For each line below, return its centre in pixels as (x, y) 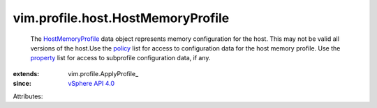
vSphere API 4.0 (91, 84)
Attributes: (28, 96)
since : (22, 84)
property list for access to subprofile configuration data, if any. (120, 58)
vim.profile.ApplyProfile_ (103, 73)
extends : (26, 73)
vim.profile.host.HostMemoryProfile (121, 18)
